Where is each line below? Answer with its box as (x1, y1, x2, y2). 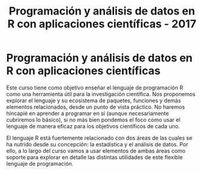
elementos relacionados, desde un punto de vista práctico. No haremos (6, 103, 185, 110)
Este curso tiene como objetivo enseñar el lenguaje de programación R (6, 83, 183, 91)
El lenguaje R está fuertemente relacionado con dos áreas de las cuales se (6, 134, 193, 142)
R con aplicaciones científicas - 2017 (7, 17, 197, 31)
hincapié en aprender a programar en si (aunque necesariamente (6, 109, 169, 117)
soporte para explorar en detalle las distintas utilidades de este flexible (6, 153, 183, 161)
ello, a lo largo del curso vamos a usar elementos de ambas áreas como (6, 147, 186, 154)
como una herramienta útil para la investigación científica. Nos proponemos (6, 90, 196, 97)
